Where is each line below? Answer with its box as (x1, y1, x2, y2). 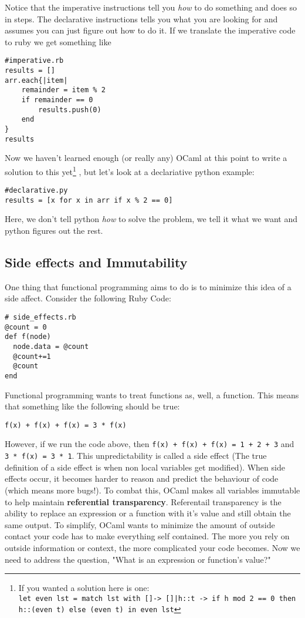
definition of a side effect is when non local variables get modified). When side (5, 461, 285, 473)
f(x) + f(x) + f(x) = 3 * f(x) (5, 421, 127, 429)
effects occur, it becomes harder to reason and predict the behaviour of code (5, 472, 279, 485)
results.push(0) (38, 105, 101, 114)
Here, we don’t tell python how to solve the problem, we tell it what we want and (5, 213, 297, 225)
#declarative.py (5, 186, 68, 195)
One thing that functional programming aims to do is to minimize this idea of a (5, 280, 292, 293)
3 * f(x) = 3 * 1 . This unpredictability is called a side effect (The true (5, 449, 267, 462)
